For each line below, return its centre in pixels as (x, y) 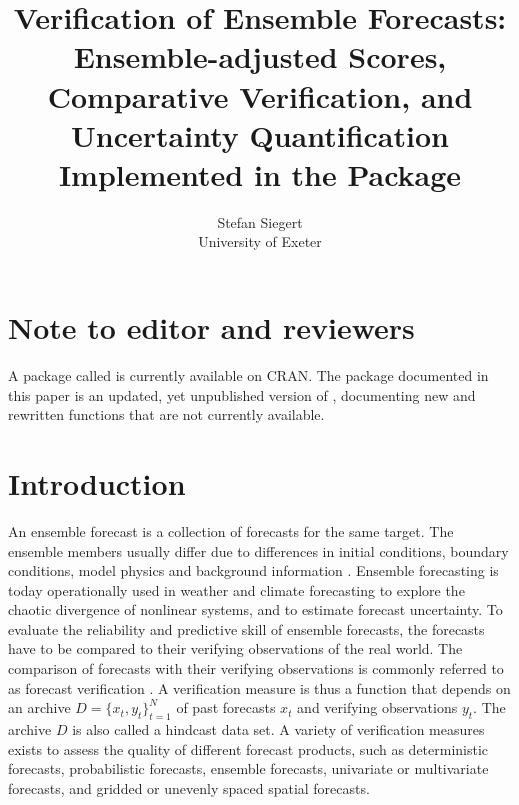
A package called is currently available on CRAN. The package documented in (248, 375)
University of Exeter (260, 241)
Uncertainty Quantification (260, 134)
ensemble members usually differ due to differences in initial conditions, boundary (258, 550)
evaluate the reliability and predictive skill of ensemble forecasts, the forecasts (246, 628)
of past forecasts (226, 707)
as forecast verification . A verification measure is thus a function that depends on (259, 687)
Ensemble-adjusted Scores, (260, 56)
